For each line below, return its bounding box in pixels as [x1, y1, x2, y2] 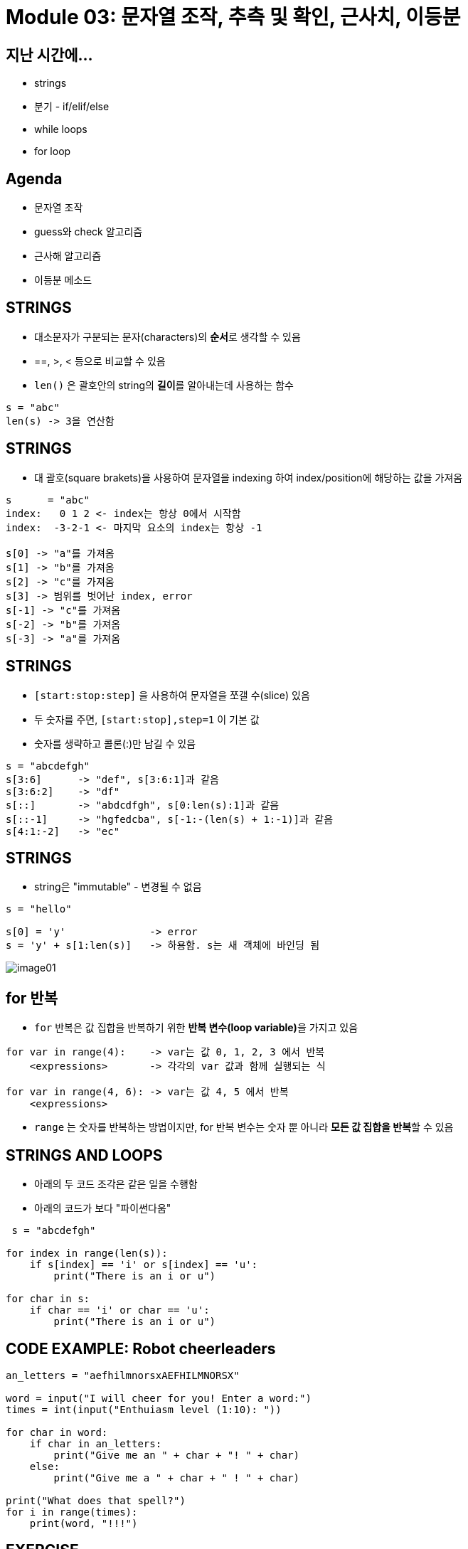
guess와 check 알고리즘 [34, 225, 143, 238]
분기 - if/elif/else [34, 100, 110, 113]
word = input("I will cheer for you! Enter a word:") [6, 1392, 312, 1404]
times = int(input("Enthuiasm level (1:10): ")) [6, 1403, 282, 1415]
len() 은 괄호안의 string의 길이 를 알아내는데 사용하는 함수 [34, 378, 294, 391]
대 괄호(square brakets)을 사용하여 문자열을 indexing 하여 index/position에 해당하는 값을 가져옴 [34, 471, 463, 484]
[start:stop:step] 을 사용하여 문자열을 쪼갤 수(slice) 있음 [34, 688, 310, 701]
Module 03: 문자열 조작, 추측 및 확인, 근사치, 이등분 [6, 5, 461, 29]
